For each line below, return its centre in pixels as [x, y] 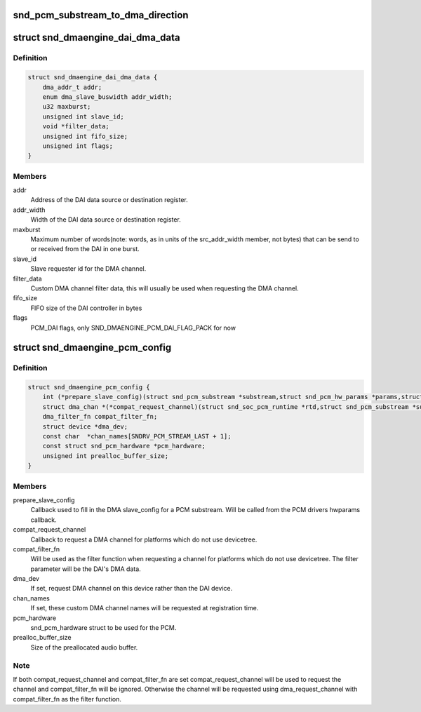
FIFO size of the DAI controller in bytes [86, 308]
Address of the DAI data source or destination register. [109, 200]
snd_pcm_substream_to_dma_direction [101, 15]
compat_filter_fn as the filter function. [67, 699]
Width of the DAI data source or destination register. [106, 220]
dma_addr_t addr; [72, 87]
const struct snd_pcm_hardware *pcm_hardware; [124, 446]
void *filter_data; [76, 127]
